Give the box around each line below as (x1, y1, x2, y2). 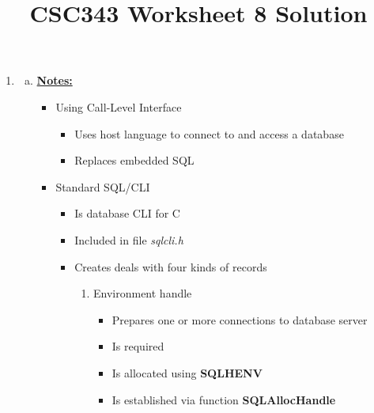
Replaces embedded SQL (74, 152, 195, 169)
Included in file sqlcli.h (74, 231, 183, 248)
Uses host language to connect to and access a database (74, 125, 344, 142)
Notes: (36, 72, 73, 89)
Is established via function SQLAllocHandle (111, 391, 336, 407)
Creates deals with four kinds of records (74, 258, 267, 275)
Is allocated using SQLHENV (111, 364, 263, 381)
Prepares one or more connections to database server (111, 311, 368, 328)
